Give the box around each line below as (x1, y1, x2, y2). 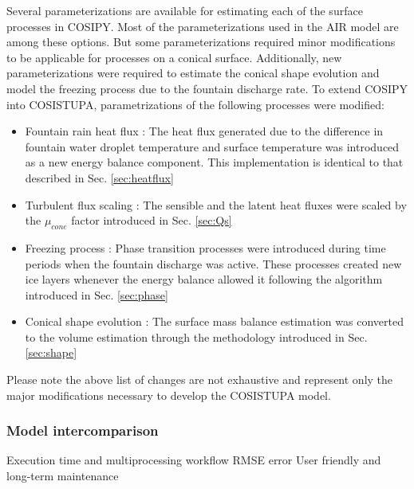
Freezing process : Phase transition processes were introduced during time (25, 239, 386, 256)
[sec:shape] (25, 344, 77, 361)
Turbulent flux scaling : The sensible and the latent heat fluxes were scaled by (25, 196, 407, 213)
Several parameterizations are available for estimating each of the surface (6, 2, 363, 18)
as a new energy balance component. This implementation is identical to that (25, 154, 404, 170)
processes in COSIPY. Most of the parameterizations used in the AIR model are (6, 18, 399, 34)
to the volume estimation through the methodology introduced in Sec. (25, 328, 368, 345)
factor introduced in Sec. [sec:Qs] (71, 212, 232, 229)
